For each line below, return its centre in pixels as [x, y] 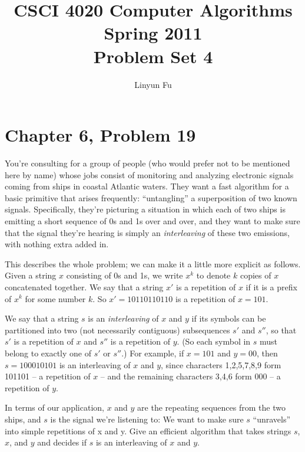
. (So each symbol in [214, 341]
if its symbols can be [229, 318]
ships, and [23, 419]
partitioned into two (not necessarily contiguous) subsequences [117, 330]
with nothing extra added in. [57, 244]
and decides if [62, 442]
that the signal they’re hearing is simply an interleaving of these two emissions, [147, 232]
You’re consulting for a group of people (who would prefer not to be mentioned [147, 163]
